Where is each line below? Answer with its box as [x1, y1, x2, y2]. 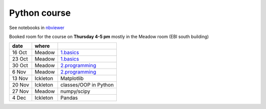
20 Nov [12, 81, 30, 88]
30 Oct [12, 62, 28, 69]
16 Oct [12, 49, 27, 56]
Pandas [60, 94, 78, 101]
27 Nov [12, 88, 29, 95]
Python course [9, 7, 71, 18]
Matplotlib [60, 75, 84, 82]
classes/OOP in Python [60, 81, 114, 88]
